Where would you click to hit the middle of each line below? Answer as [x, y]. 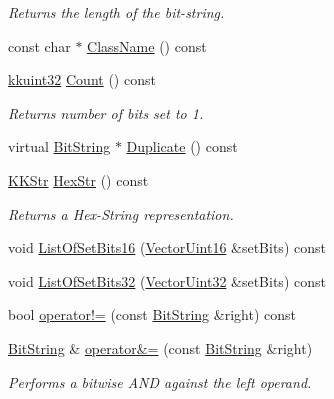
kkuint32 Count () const [82, 79]
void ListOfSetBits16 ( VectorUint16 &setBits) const [167, 247]
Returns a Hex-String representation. [121, 213]
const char [39, 45]
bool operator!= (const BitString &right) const [152, 314]
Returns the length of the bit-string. [116, 12]
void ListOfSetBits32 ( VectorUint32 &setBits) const [167, 280]
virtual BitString [59, 146]
